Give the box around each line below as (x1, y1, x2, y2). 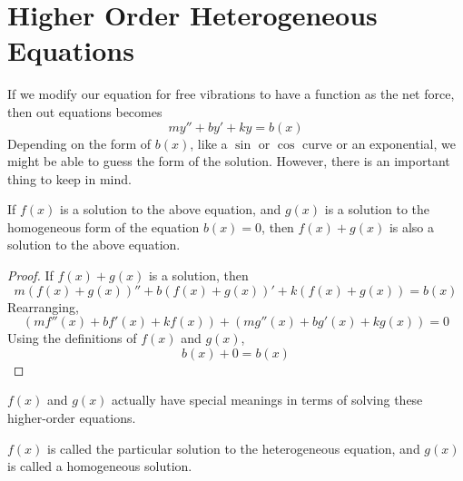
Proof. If (7, 266, 54, 285)
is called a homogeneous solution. (7, 456, 192, 476)
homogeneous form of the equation (7, 217, 200, 236)
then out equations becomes (7, 102, 163, 121)
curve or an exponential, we (302, 133, 456, 152)
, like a (190, 133, 228, 152)
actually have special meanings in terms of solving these (112, 390, 423, 409)
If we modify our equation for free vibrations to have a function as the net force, (7, 84, 455, 103)
